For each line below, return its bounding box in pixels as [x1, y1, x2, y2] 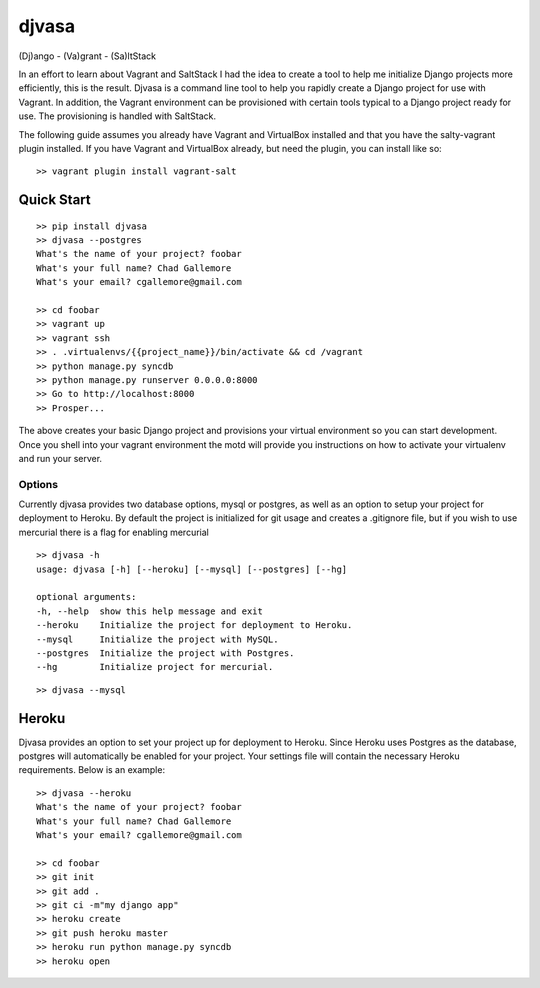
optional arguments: [36, 591, 137, 603]
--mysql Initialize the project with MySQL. [36, 633, 279, 645]
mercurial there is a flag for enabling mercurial [18, 526, 209, 538]
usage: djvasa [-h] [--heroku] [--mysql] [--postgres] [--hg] [36, 563, 348, 575]
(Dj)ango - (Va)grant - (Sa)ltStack [18, 50, 157, 62]
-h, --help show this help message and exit [36, 605, 264, 617]
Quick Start [18, 191, 91, 209]
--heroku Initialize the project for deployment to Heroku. [36, 620, 353, 631]
